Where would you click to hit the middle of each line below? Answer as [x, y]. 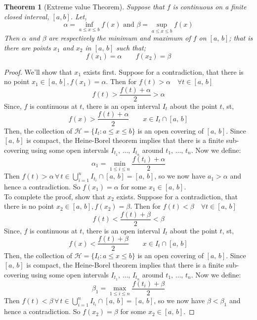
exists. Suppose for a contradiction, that [177, 196]
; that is [241, 38]
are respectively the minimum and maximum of [120, 38]
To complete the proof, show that [55, 196]
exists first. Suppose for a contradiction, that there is [163, 71]
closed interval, [27, 16]
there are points [27, 47]
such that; [131, 47]
